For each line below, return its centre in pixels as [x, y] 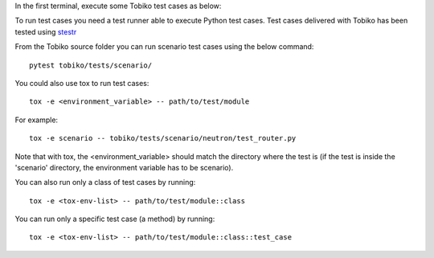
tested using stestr [46, 31]
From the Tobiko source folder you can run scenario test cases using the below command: [164, 47]
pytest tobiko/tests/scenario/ [91, 65]
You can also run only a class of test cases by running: [105, 182]
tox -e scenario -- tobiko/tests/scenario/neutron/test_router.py [163, 138]
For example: [37, 120]
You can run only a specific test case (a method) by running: [115, 219]
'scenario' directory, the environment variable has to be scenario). [124, 167]
